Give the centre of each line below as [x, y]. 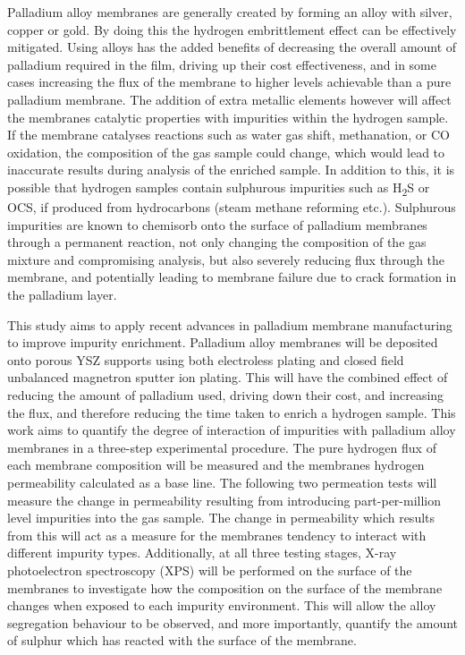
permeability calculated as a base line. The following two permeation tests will [222, 482]
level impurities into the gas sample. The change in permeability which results [221, 518]
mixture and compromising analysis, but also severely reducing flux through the [226, 259]
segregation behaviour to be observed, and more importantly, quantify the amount [233, 622]
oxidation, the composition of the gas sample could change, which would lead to [226, 152]
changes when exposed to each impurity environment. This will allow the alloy [222, 605]
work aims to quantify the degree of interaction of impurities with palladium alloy [232, 430]
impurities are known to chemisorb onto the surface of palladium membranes [217, 224]
